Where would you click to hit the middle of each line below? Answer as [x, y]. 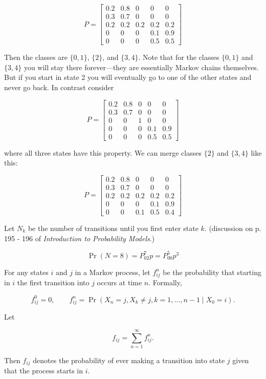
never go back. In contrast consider [59, 87]
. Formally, [165, 282]
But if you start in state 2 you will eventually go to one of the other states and [128, 77]
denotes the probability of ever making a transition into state [129, 360]
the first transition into [53, 282]
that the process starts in [43, 371]
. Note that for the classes [179, 57]
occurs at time [119, 282]
